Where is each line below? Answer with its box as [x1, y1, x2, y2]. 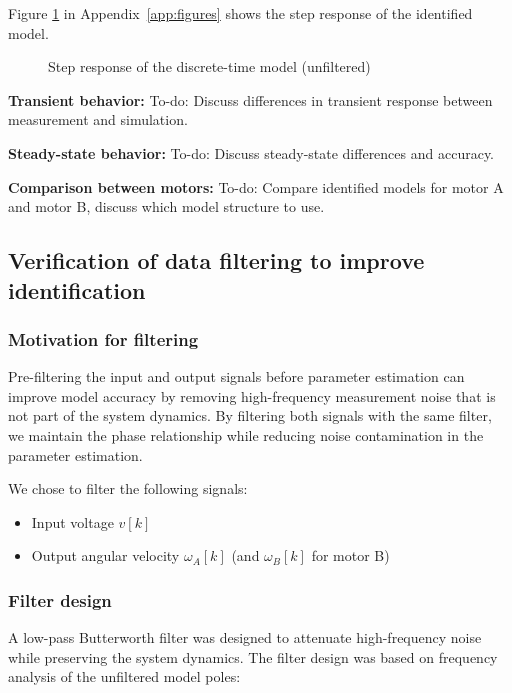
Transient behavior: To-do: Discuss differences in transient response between [8, 89, 493, 110]
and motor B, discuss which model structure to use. [8, 196, 325, 217]
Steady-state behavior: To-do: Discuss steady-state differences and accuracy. [8, 142, 495, 163]
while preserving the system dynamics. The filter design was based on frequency [8, 646, 498, 667]
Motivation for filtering [8, 326, 199, 351]
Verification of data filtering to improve [8, 245, 425, 276]
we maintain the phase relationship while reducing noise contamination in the [8, 424, 484, 445]
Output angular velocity [31, 545, 180, 566]
